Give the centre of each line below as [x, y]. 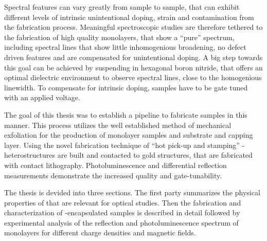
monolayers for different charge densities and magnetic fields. [100, 233]
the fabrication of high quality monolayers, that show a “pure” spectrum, [119, 37]
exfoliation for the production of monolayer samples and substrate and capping [129, 135]
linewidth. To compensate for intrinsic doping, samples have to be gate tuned [126, 87]
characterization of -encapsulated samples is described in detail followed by [122, 212]
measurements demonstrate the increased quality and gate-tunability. [113, 175]
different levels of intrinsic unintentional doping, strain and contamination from [129, 17]
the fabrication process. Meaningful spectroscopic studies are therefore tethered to [133, 27]
